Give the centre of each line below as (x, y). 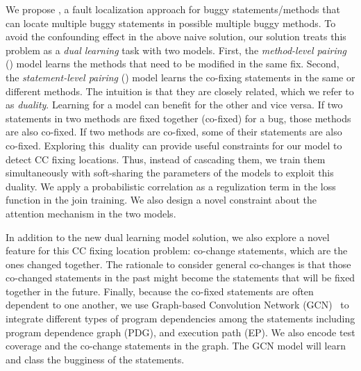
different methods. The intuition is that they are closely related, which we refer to (180, 91)
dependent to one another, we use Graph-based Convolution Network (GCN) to (177, 305)
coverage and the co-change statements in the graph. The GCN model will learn (176, 346)
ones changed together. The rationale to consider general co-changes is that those (178, 264)
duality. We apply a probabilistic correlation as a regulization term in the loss (171, 186)
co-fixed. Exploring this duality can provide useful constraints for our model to (174, 145)
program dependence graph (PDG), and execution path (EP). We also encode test (180, 332)
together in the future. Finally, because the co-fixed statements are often (160, 291)
